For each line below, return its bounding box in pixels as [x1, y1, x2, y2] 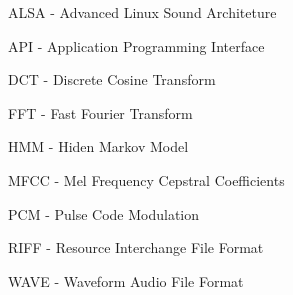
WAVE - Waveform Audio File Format [8, 270, 244, 291]
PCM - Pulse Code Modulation [8, 203, 200, 224]
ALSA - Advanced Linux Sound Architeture [8, 2, 277, 22]
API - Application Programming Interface [8, 35, 265, 56]
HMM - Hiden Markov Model [8, 136, 189, 157]
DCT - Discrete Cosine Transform [8, 69, 216, 90]
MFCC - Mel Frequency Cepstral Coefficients [8, 169, 285, 190]
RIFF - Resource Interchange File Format [8, 237, 264, 258]
